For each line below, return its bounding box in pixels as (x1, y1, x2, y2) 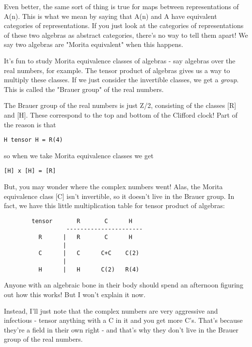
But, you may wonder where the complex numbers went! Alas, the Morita (4, 181, 223, 192)
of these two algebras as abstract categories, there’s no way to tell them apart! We (4, 30, 248, 40)
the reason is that (4, 119, 56, 129)
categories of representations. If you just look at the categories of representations (4, 20, 244, 30)
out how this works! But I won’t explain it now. (4, 289, 146, 299)
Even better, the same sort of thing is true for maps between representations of (4, 1, 239, 11)
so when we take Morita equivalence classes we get (4, 150, 154, 160)
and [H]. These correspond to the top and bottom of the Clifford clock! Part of (4, 109, 237, 120)
